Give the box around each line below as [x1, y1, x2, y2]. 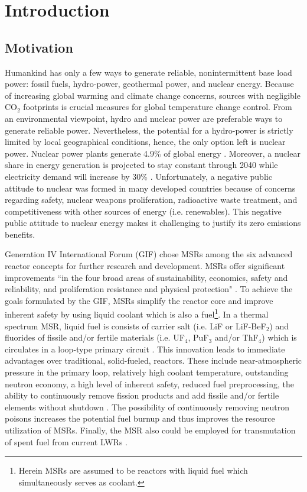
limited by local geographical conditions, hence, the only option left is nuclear [5, 135, 286, 148]
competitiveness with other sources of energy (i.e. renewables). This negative [5, 205, 282, 217]
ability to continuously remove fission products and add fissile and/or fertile [5, 389, 279, 402]
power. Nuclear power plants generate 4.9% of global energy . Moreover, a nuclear [5, 147, 301, 159]
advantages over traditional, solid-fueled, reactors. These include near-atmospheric [5, 354, 302, 367]
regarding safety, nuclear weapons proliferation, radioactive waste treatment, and [5, 193, 298, 206]
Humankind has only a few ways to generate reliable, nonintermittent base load [5, 66, 292, 78]
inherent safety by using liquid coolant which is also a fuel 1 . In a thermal [5, 306, 269, 321]
